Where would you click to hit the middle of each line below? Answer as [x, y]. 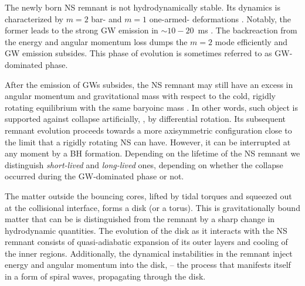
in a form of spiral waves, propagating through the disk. [105, 276]
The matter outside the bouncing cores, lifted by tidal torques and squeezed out [148, 195]
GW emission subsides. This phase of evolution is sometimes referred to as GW [147, 53]
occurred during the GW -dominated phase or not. [94, 176]
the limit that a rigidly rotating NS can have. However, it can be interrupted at [148, 142]
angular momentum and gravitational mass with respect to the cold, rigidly [140, 96]
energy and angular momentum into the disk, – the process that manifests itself [148, 265]
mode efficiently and [251, 41]
